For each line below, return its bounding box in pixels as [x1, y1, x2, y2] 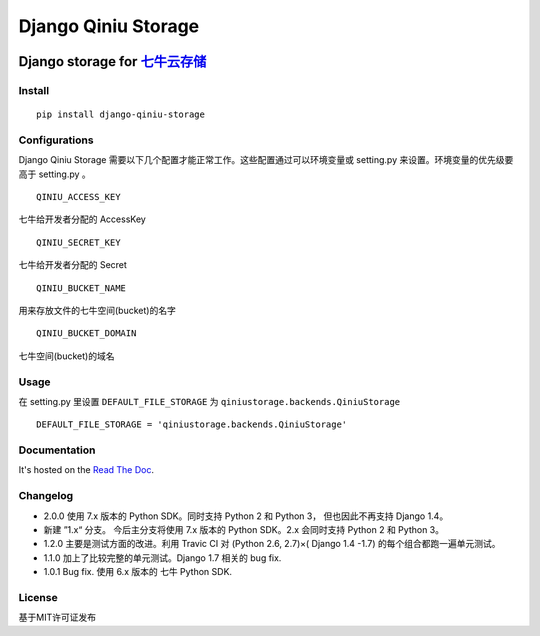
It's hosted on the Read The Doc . [18, 464, 155, 476]
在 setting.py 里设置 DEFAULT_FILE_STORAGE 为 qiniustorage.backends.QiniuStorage [18, 395, 401, 407]
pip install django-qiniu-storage [36, 109, 205, 120]
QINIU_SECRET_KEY [36, 236, 121, 248]
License [18, 590, 59, 604]
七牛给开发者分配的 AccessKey [18, 213, 147, 225]
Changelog [18, 489, 74, 503]
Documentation [18, 443, 96, 457]
